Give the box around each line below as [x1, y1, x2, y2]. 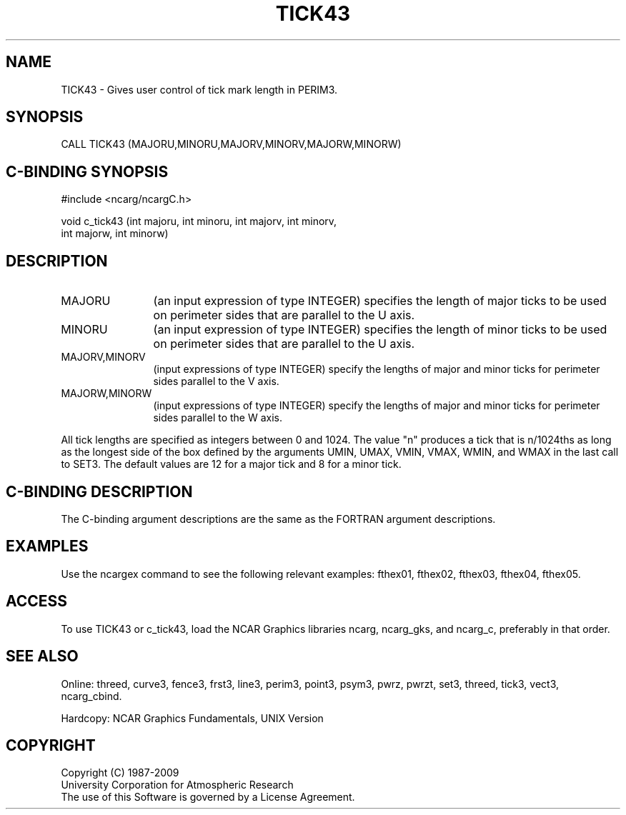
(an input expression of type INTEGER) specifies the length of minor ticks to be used [153, 322, 607, 337]
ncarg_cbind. [61, 689, 122, 702]
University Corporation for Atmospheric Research [61, 779, 294, 791]
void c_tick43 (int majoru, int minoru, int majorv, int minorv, [61, 215, 337, 228]
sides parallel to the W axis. [153, 411, 282, 424]
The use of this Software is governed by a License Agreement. [61, 791, 355, 804]
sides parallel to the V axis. [153, 375, 279, 388]
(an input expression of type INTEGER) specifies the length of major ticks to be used [153, 294, 607, 309]
